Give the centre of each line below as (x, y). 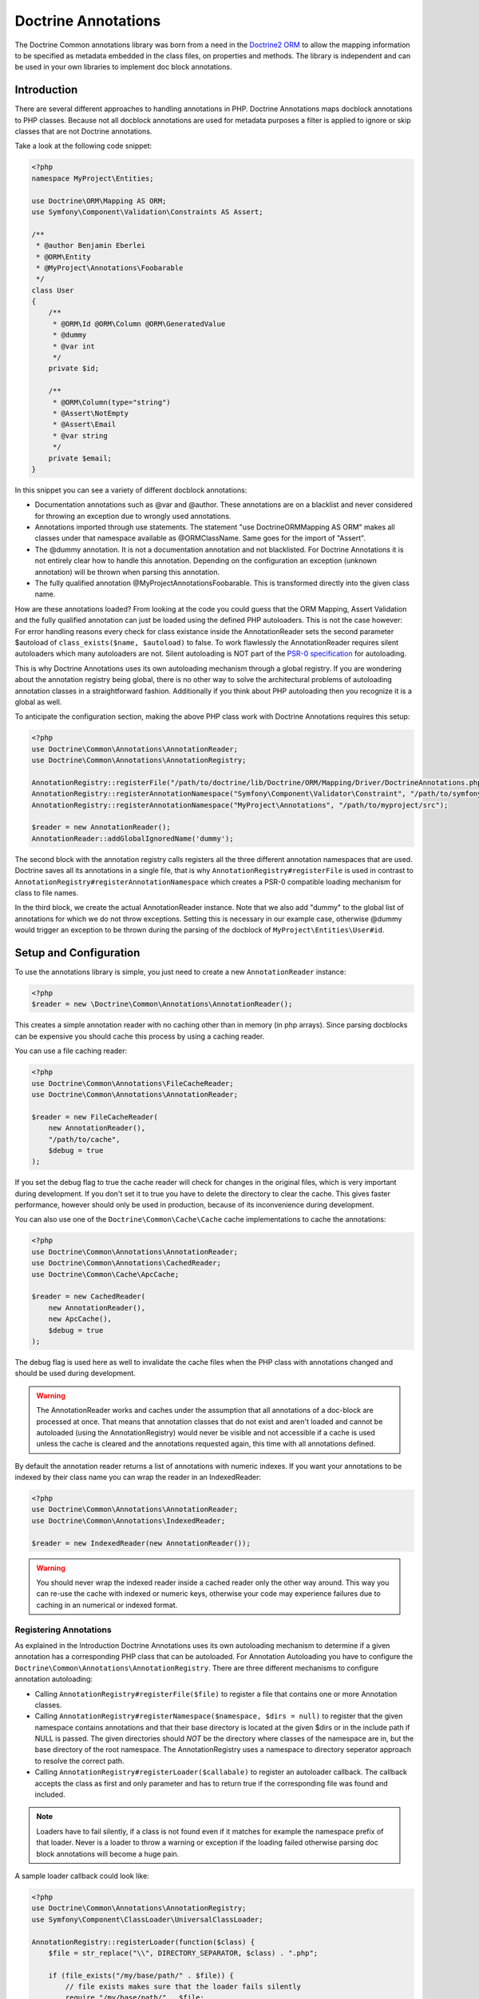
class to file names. (47, 893)
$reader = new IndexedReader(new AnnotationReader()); (141, 1543)
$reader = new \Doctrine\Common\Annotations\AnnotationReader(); (162, 1004)
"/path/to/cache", (84, 1139)
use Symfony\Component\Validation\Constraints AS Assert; (147, 211)
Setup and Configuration (77, 953)
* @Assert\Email (84, 425)
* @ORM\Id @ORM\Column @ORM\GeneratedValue (139, 323)
